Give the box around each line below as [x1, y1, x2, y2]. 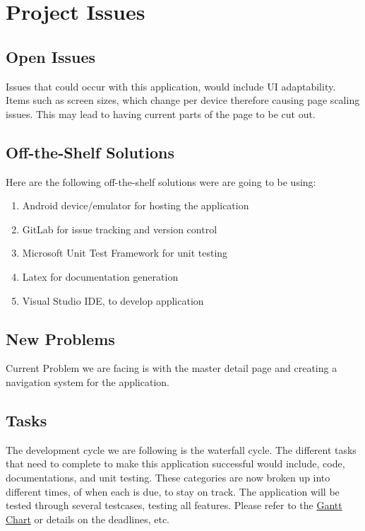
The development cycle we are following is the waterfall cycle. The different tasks [6, 442, 357, 457]
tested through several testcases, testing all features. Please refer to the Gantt [6, 498, 342, 513]
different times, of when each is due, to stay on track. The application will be [6, 484, 340, 498]
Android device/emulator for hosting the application [22, 198, 249, 213]
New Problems [6, 327, 115, 349]
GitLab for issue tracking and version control [22, 221, 217, 236]
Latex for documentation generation [22, 269, 179, 284]
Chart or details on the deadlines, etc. [6, 511, 170, 526]
